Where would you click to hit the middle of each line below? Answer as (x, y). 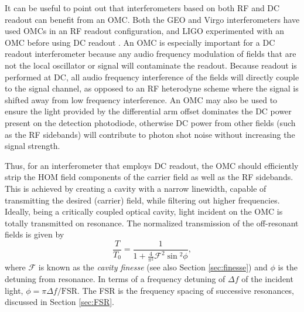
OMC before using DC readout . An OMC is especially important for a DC (140, 42)
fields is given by (35, 234)
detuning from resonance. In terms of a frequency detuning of (115, 279)
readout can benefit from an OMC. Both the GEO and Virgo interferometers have (152, 19)
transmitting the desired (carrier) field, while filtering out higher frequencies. (142, 200)
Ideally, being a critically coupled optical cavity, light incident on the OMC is (144, 211)
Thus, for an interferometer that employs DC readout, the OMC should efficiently (152, 165)
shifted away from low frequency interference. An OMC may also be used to (141, 99)
